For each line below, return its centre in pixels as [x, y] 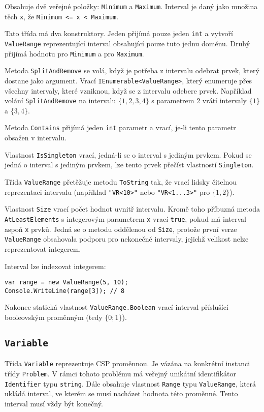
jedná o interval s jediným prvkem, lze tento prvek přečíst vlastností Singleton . [129, 165]
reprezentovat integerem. [43, 248]
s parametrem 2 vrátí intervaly [199, 100]
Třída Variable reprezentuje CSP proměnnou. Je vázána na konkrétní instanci [127, 363]
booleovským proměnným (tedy [54, 317]
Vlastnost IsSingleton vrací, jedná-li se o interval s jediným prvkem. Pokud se [128, 154]
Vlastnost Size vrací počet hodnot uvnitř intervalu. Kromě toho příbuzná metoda [133, 209]
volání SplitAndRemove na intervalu [60, 100]
